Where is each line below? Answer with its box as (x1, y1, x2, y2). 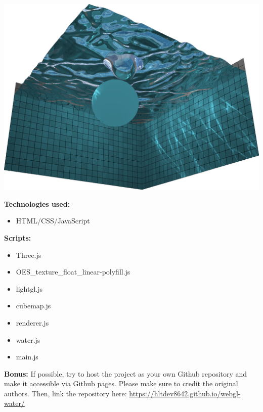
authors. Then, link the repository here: (4, 388, 127, 398)
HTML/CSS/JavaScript (16, 215, 90, 226)
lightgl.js (16, 283, 43, 294)
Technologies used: (4, 198, 70, 209)
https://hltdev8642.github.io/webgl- (129, 388, 241, 398)
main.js (16, 351, 38, 362)
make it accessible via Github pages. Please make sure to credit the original (4, 378, 238, 389)
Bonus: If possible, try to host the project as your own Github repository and (4, 368, 247, 379)
